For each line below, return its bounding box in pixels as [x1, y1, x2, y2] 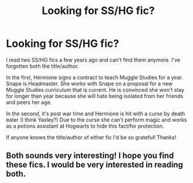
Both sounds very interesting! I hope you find [6, 151, 174, 161]
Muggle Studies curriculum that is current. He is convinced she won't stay [6, 86, 185, 93]
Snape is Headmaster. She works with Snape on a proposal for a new [6, 80, 173, 87]
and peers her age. [6, 98, 52, 106]
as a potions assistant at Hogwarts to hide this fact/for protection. [6, 122, 164, 129]
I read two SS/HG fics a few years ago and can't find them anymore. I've [6, 56, 180, 63]
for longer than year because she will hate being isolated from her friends [6, 92, 184, 99]
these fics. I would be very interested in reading [6, 160, 183, 170]
